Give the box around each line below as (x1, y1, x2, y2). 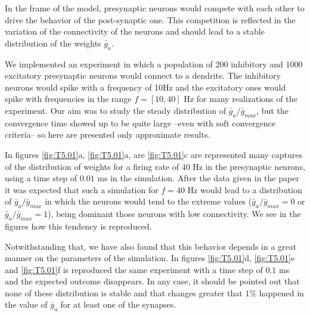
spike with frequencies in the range (5, 92, 132, 105)
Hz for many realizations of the (184, 92, 297, 105)
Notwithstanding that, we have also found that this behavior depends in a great (5, 240, 297, 252)
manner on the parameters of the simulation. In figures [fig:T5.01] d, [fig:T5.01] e (5, 252, 295, 264)
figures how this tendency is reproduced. (5, 219, 152, 232)
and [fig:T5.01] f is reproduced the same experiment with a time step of (5, 263, 263, 275)
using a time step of (5, 172, 77, 184)
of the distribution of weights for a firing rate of (5, 160, 179, 172)
